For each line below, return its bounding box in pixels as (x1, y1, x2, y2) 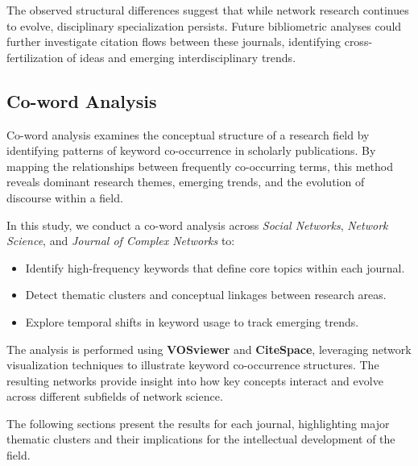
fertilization (6, 48, 64, 65)
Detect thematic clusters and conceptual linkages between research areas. (25, 286, 387, 303)
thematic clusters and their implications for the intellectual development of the (6, 431, 395, 447)
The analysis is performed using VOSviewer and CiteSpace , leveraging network (6, 340, 412, 357)
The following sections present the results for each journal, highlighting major (6, 414, 390, 431)
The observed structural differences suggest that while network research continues (6, 2, 409, 18)
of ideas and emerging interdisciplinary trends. (67, 48, 296, 65)
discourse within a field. (6, 189, 123, 206)
